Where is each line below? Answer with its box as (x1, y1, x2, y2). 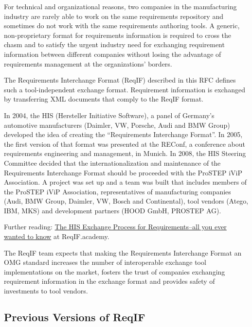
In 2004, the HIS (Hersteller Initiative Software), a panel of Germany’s (4, 110, 215, 120)
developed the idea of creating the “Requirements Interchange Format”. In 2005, (4, 129, 243, 139)
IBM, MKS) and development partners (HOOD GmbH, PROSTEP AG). (4, 205, 221, 215)
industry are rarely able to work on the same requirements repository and (4, 11, 223, 21)
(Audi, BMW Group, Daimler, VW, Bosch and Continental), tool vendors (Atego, (4, 196, 249, 206)
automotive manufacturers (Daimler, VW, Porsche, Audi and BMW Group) (4, 120, 230, 130)
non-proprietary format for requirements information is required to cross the (4, 30, 232, 40)
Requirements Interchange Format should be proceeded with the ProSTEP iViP (4, 167, 242, 177)
